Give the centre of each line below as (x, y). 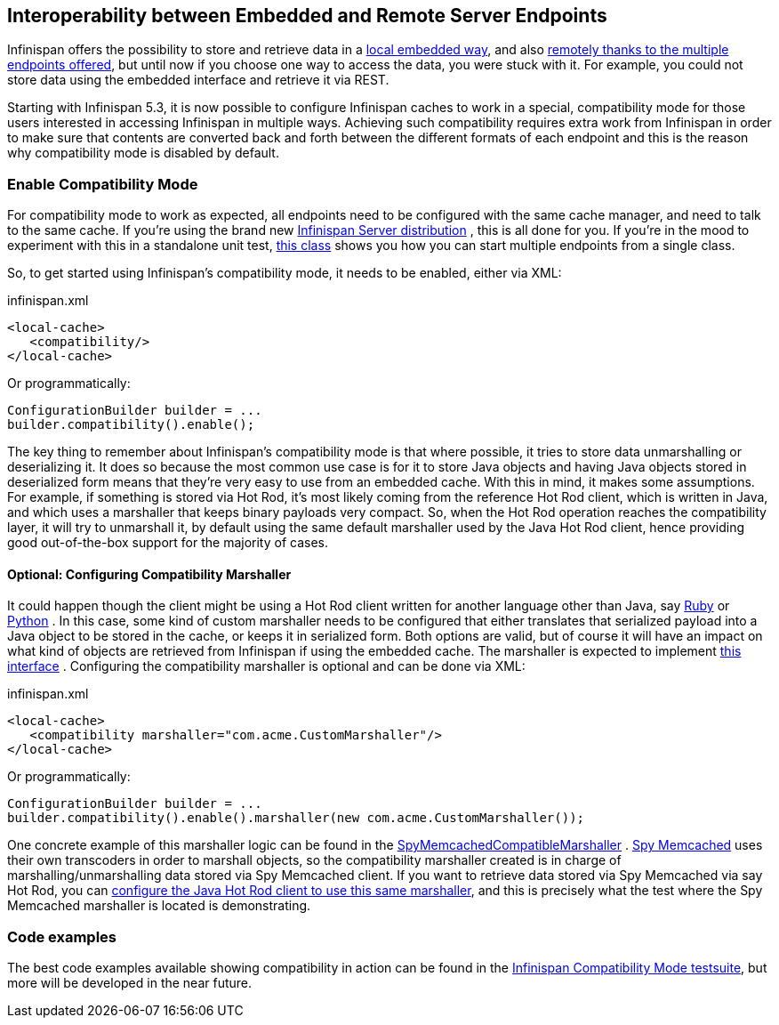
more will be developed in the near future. (130, 983)
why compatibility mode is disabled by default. (143, 153)
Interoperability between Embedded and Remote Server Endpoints (307, 16)
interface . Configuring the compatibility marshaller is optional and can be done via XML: (266, 666)
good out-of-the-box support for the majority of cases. (168, 543)
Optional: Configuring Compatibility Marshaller (149, 574)
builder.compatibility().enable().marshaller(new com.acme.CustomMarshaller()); (296, 818)
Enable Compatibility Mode (103, 184)
